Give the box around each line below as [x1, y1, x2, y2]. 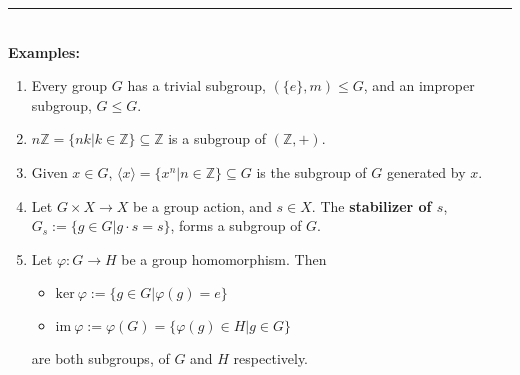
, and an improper [363, 75, 475, 96]
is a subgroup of [168, 128, 267, 149]
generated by [386, 161, 466, 182]
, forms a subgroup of [170, 215, 302, 236]
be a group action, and [133, 195, 272, 216]
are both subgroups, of [31, 348, 170, 369]
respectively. [233, 348, 309, 369]
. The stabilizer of [311, 195, 432, 216]
